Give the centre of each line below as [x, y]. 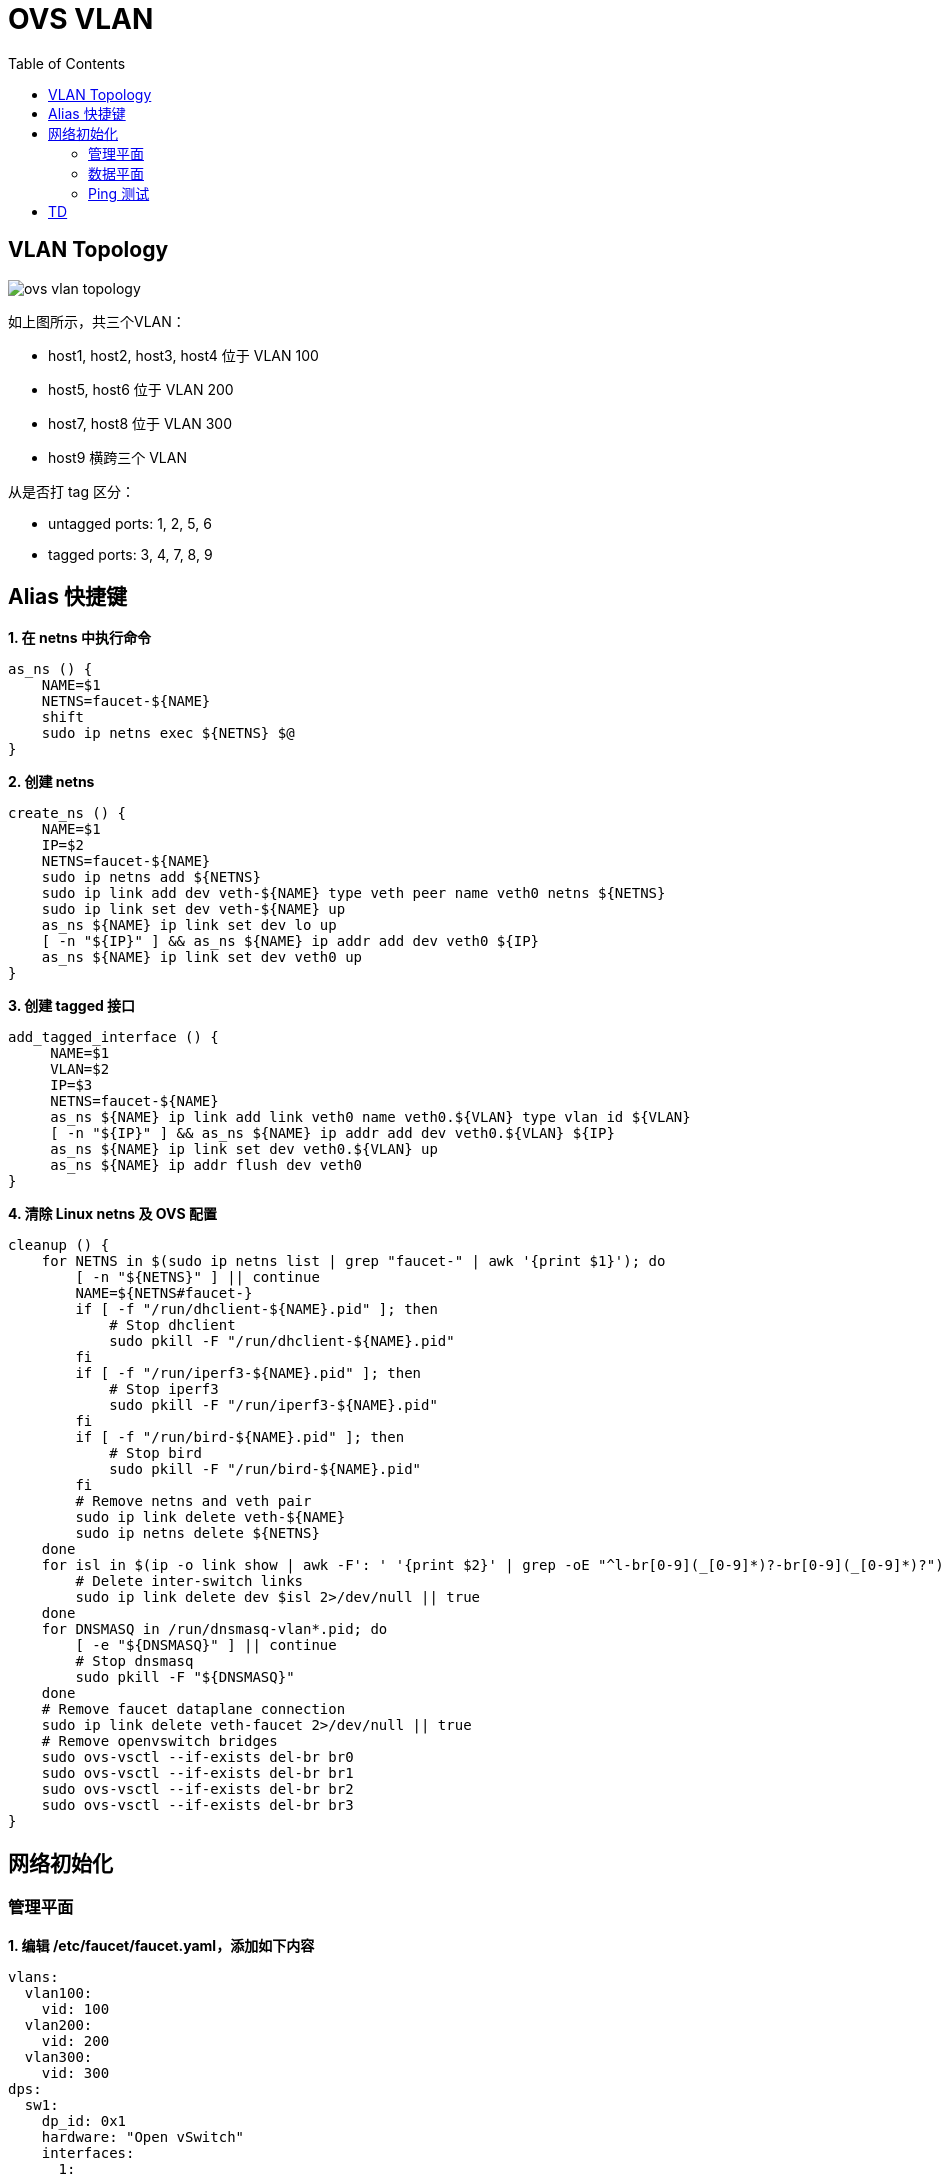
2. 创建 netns [51, 782]
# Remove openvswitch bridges [159, 1741]
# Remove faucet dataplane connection [193, 1709]
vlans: [33, 1976]
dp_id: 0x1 [84, 2120]
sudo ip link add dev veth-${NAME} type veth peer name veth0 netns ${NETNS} [353, 893]
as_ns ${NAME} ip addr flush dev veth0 [206, 1165]
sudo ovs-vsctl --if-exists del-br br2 [197, 1789]
